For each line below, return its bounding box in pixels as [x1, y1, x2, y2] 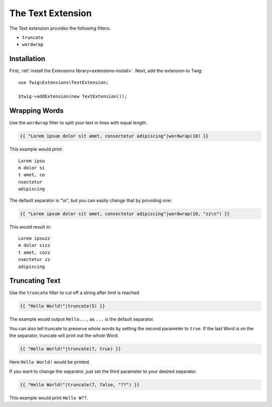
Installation [9, 54, 45, 63]
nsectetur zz [18, 257, 50, 262]
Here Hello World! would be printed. [9, 359, 91, 365]
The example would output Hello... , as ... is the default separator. [9, 316, 155, 322]
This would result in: [9, 224, 51, 230]
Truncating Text [9, 277, 60, 285]
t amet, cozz [18, 249, 50, 255]
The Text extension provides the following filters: [9, 25, 111, 31]
